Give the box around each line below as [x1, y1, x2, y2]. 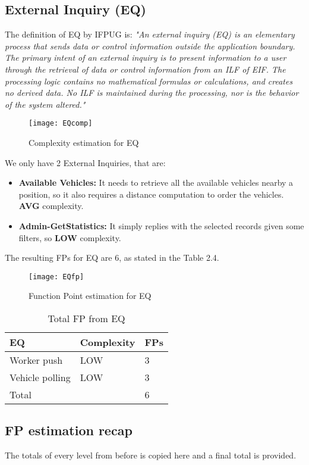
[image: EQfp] [29, 272, 84, 281]
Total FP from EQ [48, 311, 125, 326]
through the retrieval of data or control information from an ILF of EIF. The [5, 63, 286, 75]
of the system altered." [5, 98, 86, 110]
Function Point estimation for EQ [29, 289, 152, 302]
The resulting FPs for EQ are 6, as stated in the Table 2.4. [5, 251, 219, 264]
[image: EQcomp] [29, 119, 93, 128]
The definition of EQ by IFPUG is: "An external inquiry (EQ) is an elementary [5, 28, 295, 40]
